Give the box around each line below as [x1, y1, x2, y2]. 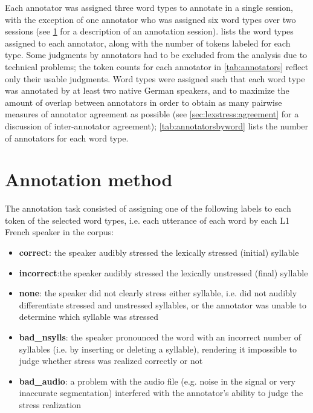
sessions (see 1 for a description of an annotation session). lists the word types [5, 25, 294, 37]
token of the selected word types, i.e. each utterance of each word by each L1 [5, 213, 289, 226]
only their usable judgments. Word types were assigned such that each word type [5, 72, 305, 85]
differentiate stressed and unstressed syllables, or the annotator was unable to [19, 298, 307, 311]
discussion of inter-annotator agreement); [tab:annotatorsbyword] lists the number [5, 119, 309, 132]
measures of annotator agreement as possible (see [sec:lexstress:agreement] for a [5, 108, 299, 120]
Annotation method [5, 167, 173, 192]
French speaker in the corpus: [5, 226, 114, 238]
